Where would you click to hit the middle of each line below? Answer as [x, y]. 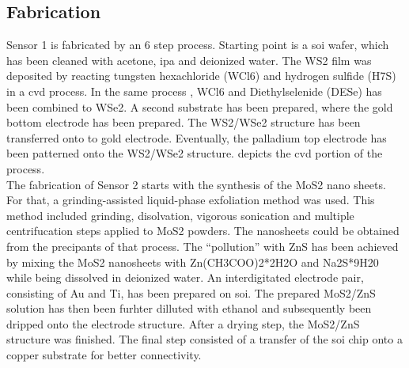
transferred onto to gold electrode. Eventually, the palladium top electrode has [197, 137]
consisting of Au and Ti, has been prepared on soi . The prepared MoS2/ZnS [191, 292]
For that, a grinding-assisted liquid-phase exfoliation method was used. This [191, 200]
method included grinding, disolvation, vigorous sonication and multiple [180, 215]
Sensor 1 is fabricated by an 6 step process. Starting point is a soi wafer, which [198, 45]
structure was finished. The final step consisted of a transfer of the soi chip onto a [204, 339]
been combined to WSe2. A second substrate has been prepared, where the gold [200, 106]
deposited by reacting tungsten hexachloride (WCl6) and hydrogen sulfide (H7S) [201, 76]
